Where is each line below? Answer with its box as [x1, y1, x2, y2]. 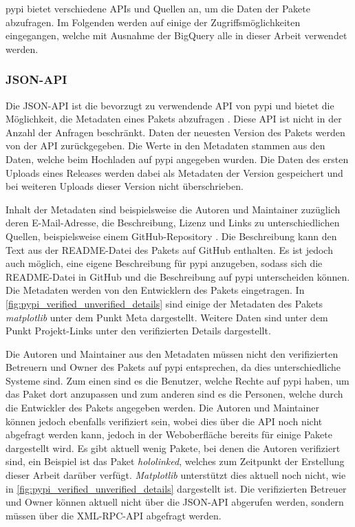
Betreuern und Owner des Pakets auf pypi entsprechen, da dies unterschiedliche [6, 360, 341, 374]
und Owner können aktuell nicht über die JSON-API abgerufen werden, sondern [6, 495, 344, 509]
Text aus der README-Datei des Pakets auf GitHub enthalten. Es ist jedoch [6, 242, 333, 257]
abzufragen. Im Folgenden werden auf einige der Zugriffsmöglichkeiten [6, 14, 301, 29]
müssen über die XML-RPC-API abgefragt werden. [6, 508, 222, 522]
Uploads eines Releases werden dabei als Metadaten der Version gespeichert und [6, 165, 343, 180]
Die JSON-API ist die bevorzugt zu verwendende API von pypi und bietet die [6, 98, 334, 112]
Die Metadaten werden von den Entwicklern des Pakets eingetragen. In [6, 283, 305, 297]
